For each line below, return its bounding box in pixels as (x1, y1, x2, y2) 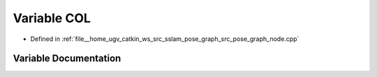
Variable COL (13, 10, 91, 26)
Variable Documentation (13, 53, 121, 65)
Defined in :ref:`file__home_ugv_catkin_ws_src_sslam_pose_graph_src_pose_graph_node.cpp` (30, 35, 300, 43)
